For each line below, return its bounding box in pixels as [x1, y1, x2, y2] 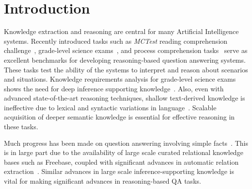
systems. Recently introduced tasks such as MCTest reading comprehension [4, 35, 228, 46]
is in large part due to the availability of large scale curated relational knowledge [4, 147, 243, 157]
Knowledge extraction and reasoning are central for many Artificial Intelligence [4, 26, 239, 36]
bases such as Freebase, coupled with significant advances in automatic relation [4, 156, 239, 167]
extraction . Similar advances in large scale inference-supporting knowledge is [4, 166, 234, 176]
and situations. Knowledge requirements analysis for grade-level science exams [4, 74, 236, 84]
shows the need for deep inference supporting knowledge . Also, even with [4, 83, 224, 93]
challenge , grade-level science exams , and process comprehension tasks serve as [4, 45, 248, 55]
